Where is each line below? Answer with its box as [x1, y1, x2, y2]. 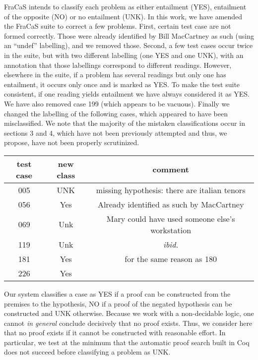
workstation [150, 224, 192, 236]
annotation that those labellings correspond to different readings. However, [4, 59, 232, 70]
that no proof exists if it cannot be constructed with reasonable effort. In [4, 327, 226, 338]
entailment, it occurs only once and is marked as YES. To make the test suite [4, 79, 240, 89]
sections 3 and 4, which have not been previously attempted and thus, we [4, 127, 227, 138]
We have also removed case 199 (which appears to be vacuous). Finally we [4, 98, 230, 108]
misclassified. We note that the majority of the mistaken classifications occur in [4, 118, 245, 128]
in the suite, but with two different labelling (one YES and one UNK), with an [4, 50, 244, 60]
